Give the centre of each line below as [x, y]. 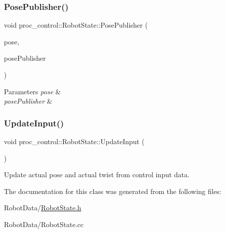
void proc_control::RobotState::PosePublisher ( [76, 25]
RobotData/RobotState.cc [44, 224]
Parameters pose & [33, 91]
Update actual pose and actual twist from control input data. [97, 175]
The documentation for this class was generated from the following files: [113, 191]
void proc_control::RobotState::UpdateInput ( [74, 141]
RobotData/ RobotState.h [43, 208]
